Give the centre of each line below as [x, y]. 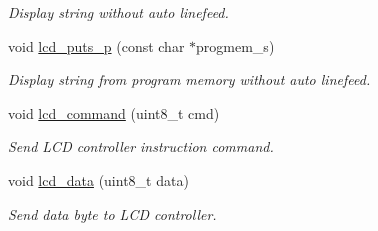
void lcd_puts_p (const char [96, 45]
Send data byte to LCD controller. [112, 213]
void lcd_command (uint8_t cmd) [114, 112]
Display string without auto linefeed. [118, 12]
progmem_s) [235, 45]
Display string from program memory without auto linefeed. [189, 79]
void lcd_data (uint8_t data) [98, 179]
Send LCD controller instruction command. [141, 146]
